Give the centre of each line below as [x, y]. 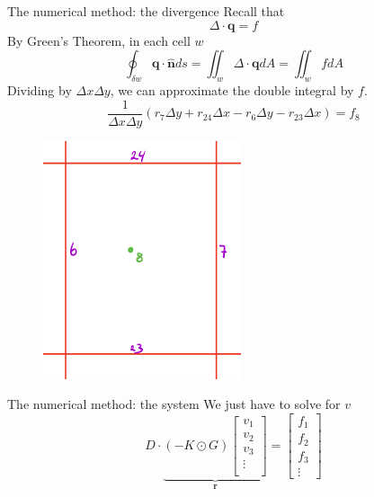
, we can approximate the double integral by [232, 89]
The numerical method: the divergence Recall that [146, 11]
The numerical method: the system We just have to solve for [174, 404]
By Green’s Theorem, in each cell [99, 40]
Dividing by [40, 89]
